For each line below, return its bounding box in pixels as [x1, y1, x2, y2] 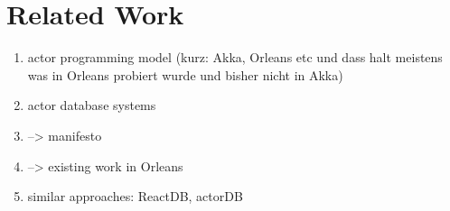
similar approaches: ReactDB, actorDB [27, 187, 243, 206]
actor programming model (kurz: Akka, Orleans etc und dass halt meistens [27, 48, 443, 67]
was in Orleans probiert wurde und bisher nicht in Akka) [27, 65, 343, 84]
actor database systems [27, 96, 156, 115]
